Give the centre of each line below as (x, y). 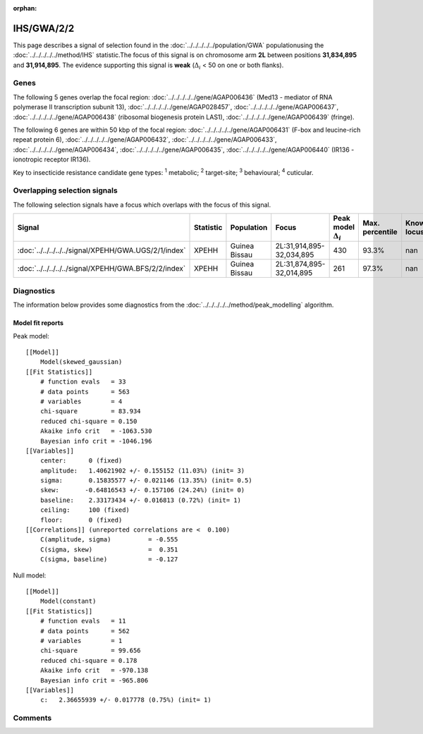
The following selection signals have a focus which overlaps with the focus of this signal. (142, 204)
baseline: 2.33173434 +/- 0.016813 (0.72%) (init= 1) (140, 500)
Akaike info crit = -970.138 (94, 671)
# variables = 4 (81, 401)
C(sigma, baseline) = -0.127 (109, 559)
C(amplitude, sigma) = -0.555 (109, 540)
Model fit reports (38, 323)
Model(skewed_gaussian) (81, 362)
